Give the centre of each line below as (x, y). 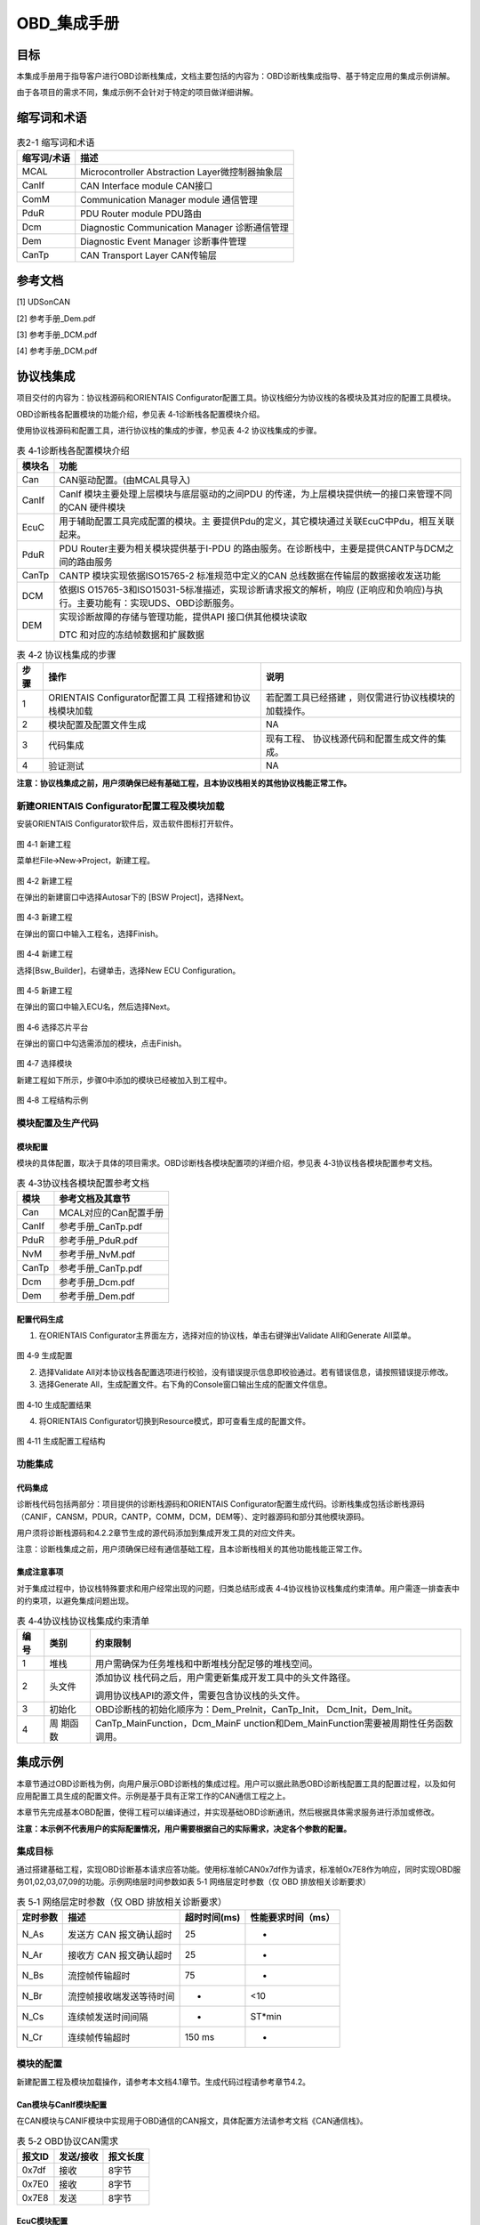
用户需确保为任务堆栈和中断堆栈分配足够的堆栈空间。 (206, 1663)
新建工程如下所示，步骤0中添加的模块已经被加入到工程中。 (124, 1080)
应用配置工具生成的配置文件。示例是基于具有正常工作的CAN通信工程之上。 (153, 1796)
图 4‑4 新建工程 (44, 954)
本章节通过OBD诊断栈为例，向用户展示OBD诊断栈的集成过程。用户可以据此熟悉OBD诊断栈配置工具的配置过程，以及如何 (236, 1784)
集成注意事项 (40, 1572)
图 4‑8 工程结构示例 (52, 1100)
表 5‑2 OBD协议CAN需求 (68, 2140)
